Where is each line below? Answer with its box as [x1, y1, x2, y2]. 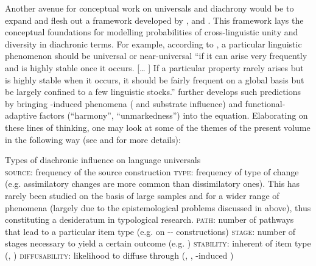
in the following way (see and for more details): [5, 133, 181, 145]
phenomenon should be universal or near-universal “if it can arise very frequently [5, 49, 307, 62]
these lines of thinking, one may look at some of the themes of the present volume [5, 121, 311, 133]
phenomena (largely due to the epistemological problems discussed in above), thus [5, 201, 311, 214]
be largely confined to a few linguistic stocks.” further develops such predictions [5, 85, 301, 98]
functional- [245, 97, 286, 110]
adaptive [5, 109, 37, 122]
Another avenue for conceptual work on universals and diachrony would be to [5, 2, 294, 14]
